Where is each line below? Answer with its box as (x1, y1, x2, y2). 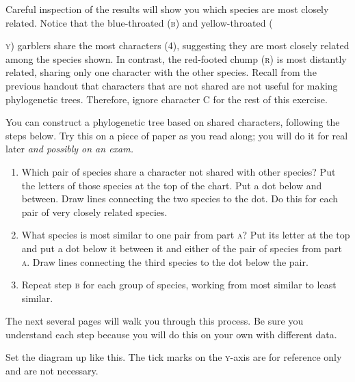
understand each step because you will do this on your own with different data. (5, 327, 337, 341)
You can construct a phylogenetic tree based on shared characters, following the (5, 115, 340, 129)
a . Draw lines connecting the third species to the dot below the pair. (21, 254, 308, 269)
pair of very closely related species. (21, 204, 168, 219)
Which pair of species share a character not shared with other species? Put (21, 164, 336, 178)
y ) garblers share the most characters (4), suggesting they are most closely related (5, 38, 350, 53)
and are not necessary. (5, 364, 98, 378)
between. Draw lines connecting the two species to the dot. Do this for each (21, 191, 339, 206)
